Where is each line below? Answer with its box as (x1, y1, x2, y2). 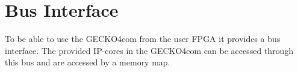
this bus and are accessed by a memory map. (5, 56, 170, 68)
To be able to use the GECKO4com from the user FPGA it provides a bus (5, 32, 281, 45)
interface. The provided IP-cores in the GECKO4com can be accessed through (5, 44, 294, 56)
